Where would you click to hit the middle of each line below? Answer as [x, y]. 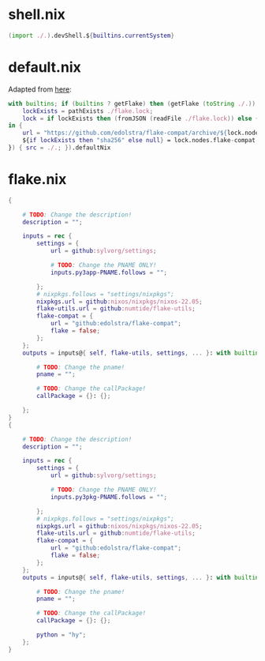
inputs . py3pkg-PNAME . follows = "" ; [109, 497]
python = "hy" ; [62, 635]
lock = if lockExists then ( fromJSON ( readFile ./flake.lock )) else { [141, 118]
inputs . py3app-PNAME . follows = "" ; [109, 272]
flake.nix [37, 180]
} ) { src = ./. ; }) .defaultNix [60, 148]
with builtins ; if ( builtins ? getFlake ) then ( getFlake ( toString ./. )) [132, 103]
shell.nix [37, 15]
